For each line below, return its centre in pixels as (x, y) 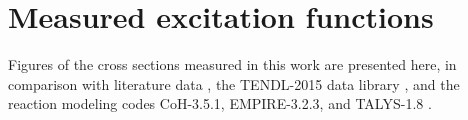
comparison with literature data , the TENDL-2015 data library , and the (234, 83)
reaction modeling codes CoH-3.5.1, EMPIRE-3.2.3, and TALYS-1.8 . (220, 103)
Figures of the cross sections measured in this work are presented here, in (232, 64)
